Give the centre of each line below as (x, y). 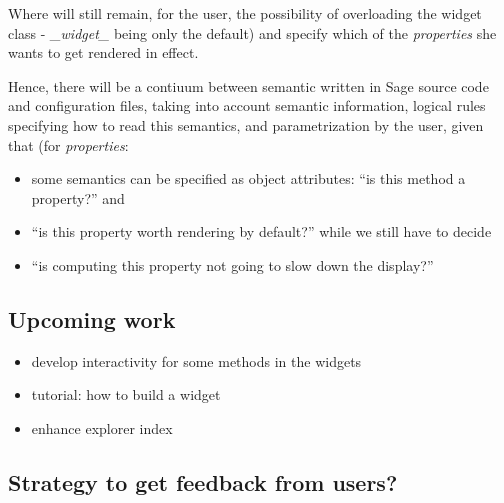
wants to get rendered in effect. (103, 52)
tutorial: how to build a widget (126, 394)
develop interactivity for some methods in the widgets (196, 360)
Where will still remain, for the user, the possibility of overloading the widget (245, 13)
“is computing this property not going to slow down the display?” (232, 264)
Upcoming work (92, 318)
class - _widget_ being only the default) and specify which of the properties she (252, 32)
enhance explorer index (102, 427)
